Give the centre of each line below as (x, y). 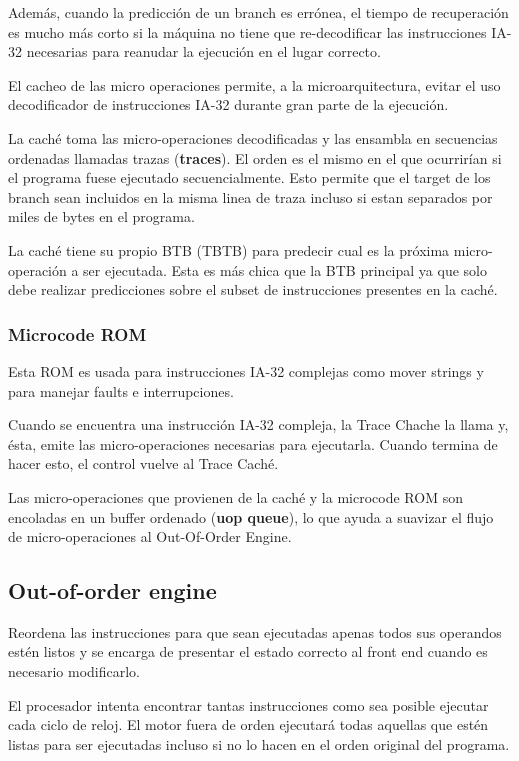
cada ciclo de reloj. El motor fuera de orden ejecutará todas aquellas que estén (248, 724)
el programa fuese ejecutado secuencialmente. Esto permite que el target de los (249, 177)
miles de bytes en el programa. (101, 216)
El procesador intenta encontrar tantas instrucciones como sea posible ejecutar (248, 704)
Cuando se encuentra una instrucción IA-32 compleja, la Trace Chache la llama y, (258, 424)
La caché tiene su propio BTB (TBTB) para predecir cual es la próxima (229, 249)
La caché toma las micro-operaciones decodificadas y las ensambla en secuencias (253, 137)
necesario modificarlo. (74, 671)
